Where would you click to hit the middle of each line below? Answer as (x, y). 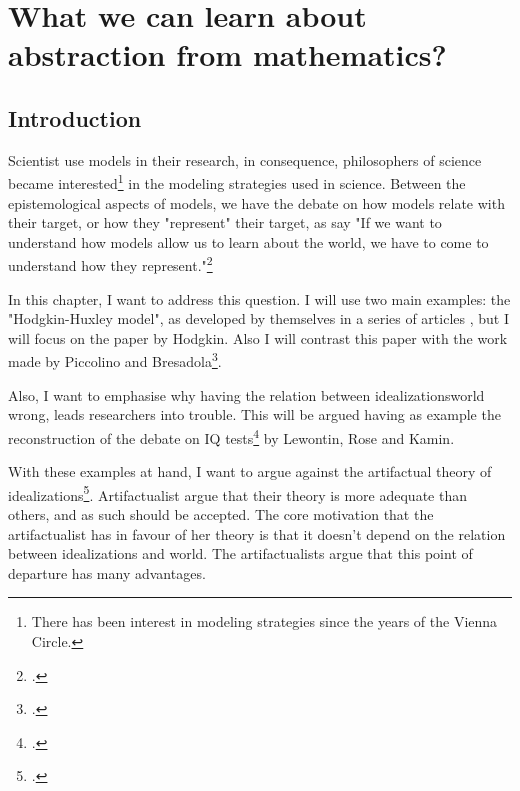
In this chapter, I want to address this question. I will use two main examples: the (259, 298)
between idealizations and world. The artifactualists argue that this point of (240, 553)
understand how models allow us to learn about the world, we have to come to (248, 241)
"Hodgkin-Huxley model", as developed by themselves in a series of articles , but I (258, 318)
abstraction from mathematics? (227, 54)
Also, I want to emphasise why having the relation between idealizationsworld (246, 394)
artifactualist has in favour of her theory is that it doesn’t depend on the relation (257, 533)
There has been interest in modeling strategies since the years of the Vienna (264, 621)
